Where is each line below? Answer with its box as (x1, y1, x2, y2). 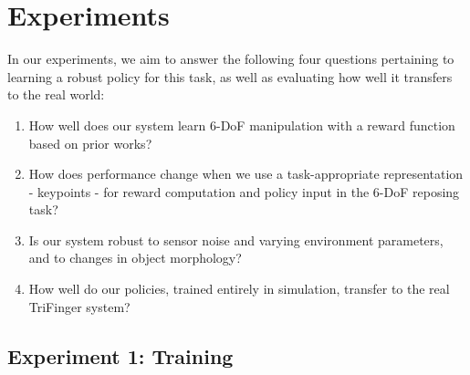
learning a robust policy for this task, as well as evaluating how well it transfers (7, 67, 453, 86)
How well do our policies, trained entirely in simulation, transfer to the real (28, 279, 450, 298)
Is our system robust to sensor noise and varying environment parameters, (28, 230, 444, 249)
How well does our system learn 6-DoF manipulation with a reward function (28, 115, 455, 134)
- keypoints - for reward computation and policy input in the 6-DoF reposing (28, 182, 460, 201)
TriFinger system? (28, 297, 131, 316)
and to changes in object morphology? (28, 248, 242, 267)
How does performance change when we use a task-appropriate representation (28, 164, 464, 183)
